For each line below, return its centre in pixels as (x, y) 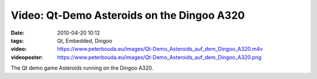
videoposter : (27, 57)
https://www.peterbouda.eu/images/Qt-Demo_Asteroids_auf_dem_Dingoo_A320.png (159, 57)
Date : (18, 33)
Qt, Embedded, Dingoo (85, 40)
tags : (17, 40)
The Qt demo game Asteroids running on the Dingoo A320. (82, 68)
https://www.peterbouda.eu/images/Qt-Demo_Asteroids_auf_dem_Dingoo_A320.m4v (160, 49)
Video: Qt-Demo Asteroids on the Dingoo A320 (128, 15)
